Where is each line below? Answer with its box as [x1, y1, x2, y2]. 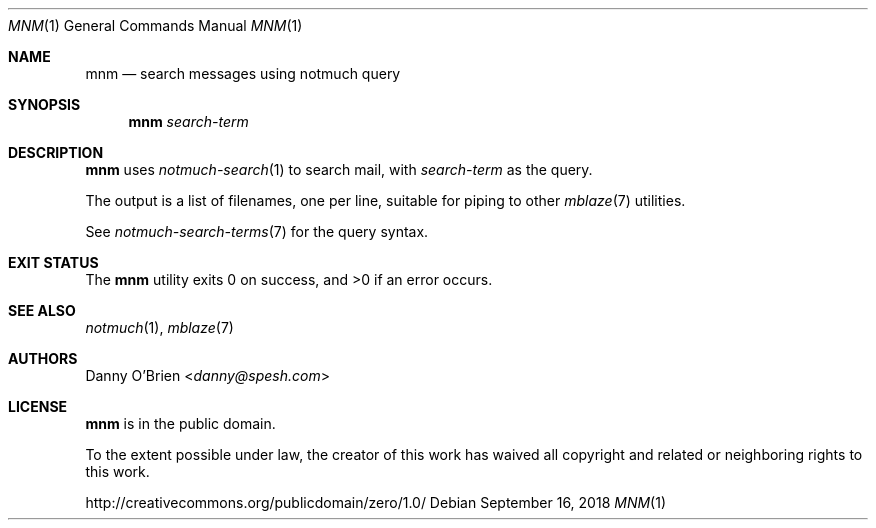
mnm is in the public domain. [85, 415, 276, 432]
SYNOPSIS [8, 96, 81, 113]
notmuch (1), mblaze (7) [85, 319, 234, 336]
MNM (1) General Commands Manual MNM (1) [8, 17, 303, 34]
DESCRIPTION [8, 144, 104, 161]
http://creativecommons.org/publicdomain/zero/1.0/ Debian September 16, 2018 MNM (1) [85, 494, 667, 511]
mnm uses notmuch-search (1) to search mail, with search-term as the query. [85, 161, 593, 178]
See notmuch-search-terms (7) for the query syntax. [85, 223, 429, 240]
